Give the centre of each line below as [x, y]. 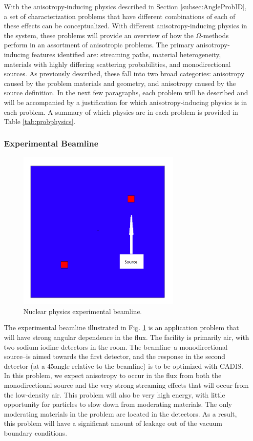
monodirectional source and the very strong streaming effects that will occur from [126, 385]
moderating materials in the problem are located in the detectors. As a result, [120, 413]
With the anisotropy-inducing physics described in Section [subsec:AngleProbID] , [125, 6]
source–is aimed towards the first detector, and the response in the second [115, 356]
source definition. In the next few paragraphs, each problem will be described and [126, 93]
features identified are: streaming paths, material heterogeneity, [126, 54]
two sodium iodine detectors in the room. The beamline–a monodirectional [116, 346]
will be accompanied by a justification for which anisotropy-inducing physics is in [126, 102]
